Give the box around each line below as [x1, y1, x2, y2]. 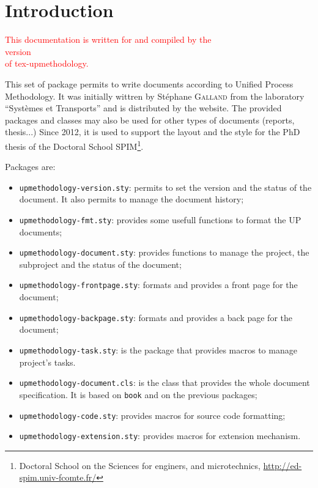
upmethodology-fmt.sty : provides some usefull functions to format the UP [19, 213, 301, 226]
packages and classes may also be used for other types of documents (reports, [5, 113, 295, 126]
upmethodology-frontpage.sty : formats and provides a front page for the [19, 278, 298, 291]
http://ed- [263, 459, 302, 471]
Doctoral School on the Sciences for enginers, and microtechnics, [19, 459, 261, 471]
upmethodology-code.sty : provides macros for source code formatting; [19, 409, 286, 421]
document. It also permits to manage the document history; [19, 193, 244, 205]
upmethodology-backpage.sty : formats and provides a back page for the [19, 311, 292, 323]
